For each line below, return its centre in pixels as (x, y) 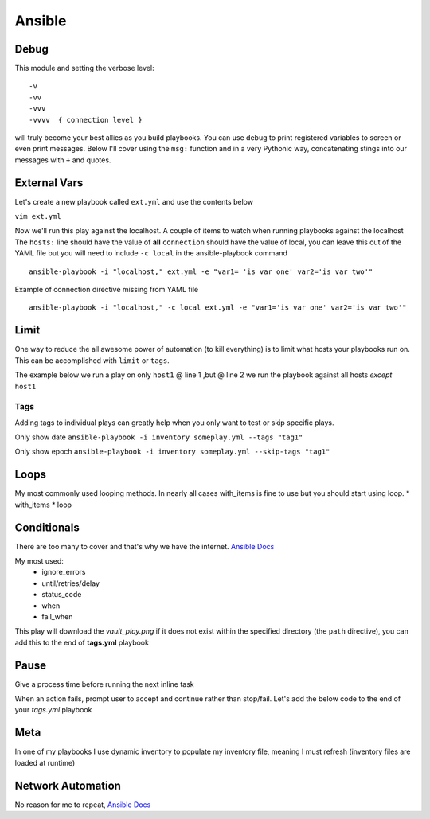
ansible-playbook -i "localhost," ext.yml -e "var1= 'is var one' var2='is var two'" (201, 271)
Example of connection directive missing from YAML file (107, 290)
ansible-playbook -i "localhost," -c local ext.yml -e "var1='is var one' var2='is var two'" (218, 308)
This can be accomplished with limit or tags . (92, 360)
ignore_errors (64, 572)
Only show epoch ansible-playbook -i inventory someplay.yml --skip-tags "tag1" (172, 452)
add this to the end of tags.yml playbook (82, 642)
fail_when (57, 616)
